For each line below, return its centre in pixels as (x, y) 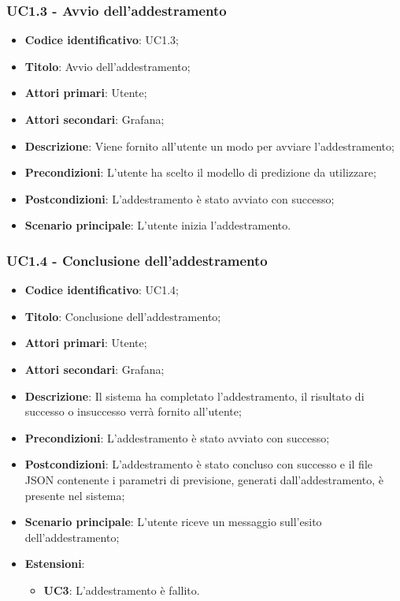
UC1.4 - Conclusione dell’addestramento (137, 260)
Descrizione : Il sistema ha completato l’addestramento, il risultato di (194, 396)
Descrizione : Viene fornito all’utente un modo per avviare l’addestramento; (209, 146)
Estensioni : (55, 564)
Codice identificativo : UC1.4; (102, 290)
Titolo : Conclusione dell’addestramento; (123, 316)
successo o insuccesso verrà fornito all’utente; (133, 411)
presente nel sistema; (75, 495)
